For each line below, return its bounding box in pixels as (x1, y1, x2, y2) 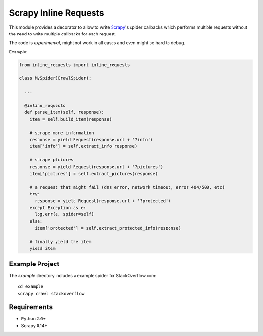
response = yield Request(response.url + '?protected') (35, 198, 171, 204)
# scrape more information (29, 130, 94, 136)
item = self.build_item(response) (29, 116, 112, 122)
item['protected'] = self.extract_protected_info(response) (35, 225, 181, 231)
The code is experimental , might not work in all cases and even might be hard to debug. (9, 40, 185, 46)
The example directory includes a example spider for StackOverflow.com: (9, 272, 157, 278)
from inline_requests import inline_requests (19, 62, 130, 68)
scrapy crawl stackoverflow (18, 291, 85, 296)
